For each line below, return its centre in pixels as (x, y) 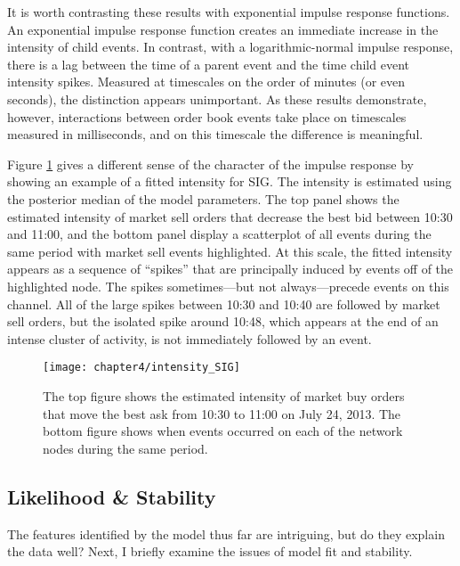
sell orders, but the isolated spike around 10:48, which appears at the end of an (223, 321)
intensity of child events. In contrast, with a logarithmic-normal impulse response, (230, 47)
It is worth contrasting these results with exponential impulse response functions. (229, 12)
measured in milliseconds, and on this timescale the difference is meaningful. (215, 134)
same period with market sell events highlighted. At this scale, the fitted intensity (230, 251)
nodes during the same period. (125, 448)
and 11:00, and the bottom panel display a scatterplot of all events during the (219, 234)
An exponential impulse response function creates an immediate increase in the (223, 29)
